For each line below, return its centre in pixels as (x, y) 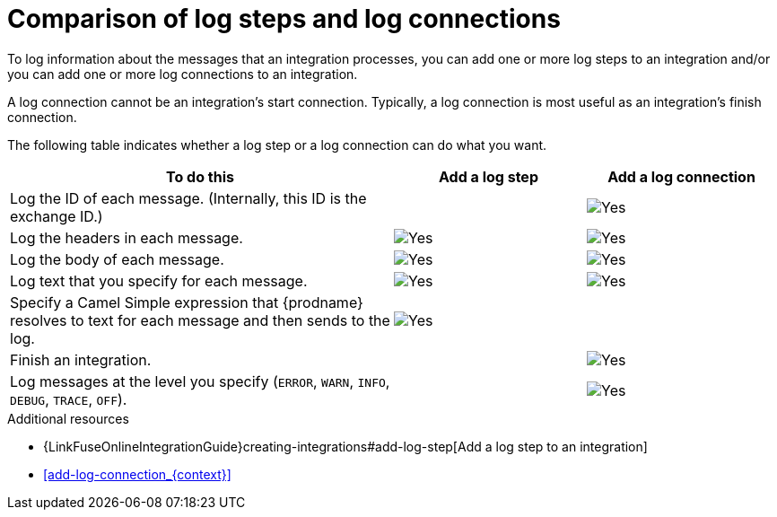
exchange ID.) (57, 216)
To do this (200, 176)
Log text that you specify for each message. (159, 280)
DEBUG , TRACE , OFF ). (69, 399)
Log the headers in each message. (127, 237)
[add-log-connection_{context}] (137, 474)
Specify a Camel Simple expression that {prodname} (187, 302)
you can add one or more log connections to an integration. (183, 74)
